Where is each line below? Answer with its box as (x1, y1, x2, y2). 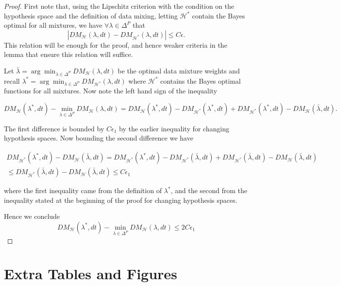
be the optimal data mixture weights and (118, 65, 240, 75)
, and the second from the (170, 185, 248, 196)
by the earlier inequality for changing (119, 123, 229, 133)
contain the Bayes (192, 10, 245, 20)
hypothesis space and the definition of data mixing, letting (4, 10, 178, 20)
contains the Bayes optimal (160, 75, 241, 86)
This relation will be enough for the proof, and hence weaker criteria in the (4, 39, 227, 50)
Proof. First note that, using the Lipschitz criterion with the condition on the (4, 1, 234, 11)
